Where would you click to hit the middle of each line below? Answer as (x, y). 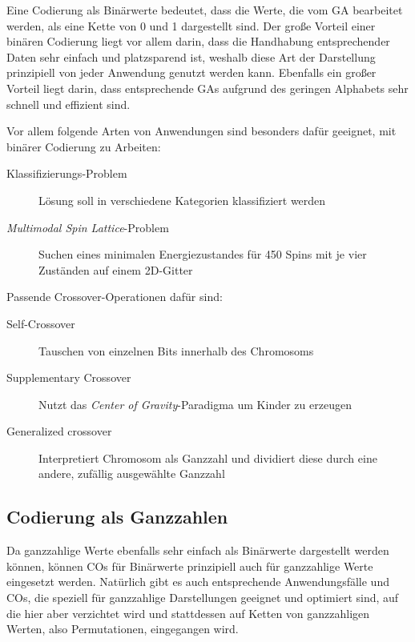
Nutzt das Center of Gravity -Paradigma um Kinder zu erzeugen (195, 404)
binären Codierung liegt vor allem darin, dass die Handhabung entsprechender (198, 41)
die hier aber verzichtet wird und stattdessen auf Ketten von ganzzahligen (188, 613)
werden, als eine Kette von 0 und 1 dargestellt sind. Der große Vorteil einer (191, 25)
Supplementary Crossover (69, 377)
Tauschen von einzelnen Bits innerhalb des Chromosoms (176, 350)
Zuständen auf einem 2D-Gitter (116, 269)
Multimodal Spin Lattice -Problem (88, 227)
